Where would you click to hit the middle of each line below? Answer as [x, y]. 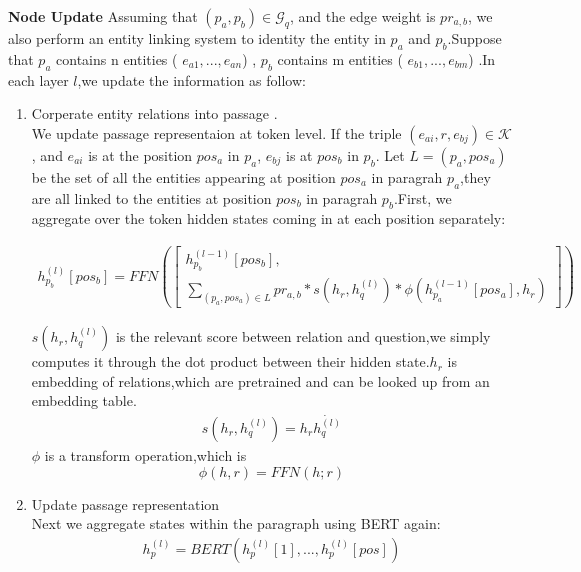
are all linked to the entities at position [151, 197]
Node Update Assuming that [103, 16]
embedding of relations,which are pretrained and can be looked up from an [260, 380]
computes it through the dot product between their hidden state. [230, 361]
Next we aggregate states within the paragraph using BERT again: [236, 523]
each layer [38, 79]
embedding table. [84, 400]
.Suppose [474, 38]
